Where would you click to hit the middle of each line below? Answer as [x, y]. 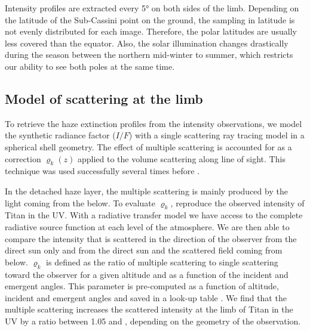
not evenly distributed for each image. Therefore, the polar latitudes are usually [151, 31]
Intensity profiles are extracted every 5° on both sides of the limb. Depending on [152, 8]
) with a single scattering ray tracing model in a [217, 135]
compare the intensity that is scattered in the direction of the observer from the [151, 238]
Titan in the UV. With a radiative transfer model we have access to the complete [154, 215]
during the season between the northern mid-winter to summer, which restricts [149, 55]
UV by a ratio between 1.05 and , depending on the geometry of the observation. [153, 321]
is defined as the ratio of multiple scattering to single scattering [162, 262]
